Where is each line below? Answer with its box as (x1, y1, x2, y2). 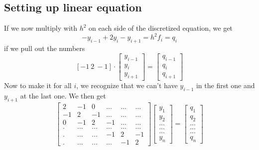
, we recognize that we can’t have (76, 80, 178, 91)
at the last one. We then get (20, 90, 106, 100)
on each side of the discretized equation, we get (89, 23, 233, 33)
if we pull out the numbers (4, 43, 85, 53)
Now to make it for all (4, 80, 72, 91)
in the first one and (196, 80, 255, 91)
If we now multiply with (4, 23, 77, 33)
